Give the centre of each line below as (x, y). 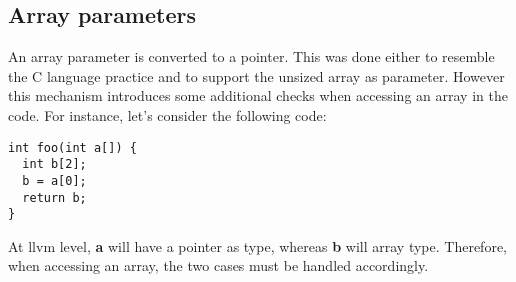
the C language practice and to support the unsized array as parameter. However (256, 75)
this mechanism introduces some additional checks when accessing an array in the (258, 95)
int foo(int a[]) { (72, 147)
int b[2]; (54, 164)
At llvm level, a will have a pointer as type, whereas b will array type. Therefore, (257, 245)
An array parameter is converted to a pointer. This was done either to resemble (251, 56)
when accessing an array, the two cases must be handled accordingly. (218, 265)
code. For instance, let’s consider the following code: (167, 114)
